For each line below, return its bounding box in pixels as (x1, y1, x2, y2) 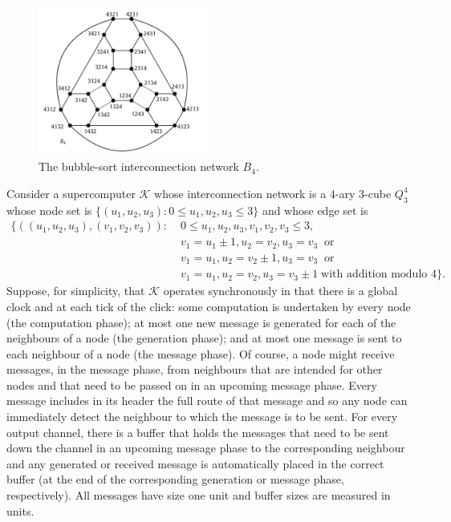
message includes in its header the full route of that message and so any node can (6, 392, 408, 409)
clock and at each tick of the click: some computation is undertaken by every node (6, 297, 411, 314)
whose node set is (6, 201, 92, 218)
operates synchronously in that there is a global (163, 282, 398, 299)
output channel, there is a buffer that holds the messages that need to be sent (6, 423, 389, 440)
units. (6, 502, 35, 519)
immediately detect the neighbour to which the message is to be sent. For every (6, 408, 398, 425)
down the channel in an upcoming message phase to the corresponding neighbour (6, 439, 405, 456)
